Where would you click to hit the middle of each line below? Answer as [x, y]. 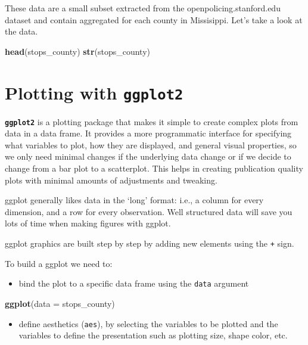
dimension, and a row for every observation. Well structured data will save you [149, 211]
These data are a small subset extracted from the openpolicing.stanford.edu [143, 8]
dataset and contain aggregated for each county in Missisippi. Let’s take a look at [154, 19]
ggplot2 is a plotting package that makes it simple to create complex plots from [152, 121]
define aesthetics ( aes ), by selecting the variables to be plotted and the [148, 323]
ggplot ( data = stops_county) [60, 303]
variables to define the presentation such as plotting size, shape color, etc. [153, 335]
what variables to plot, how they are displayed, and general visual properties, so [151, 144]
